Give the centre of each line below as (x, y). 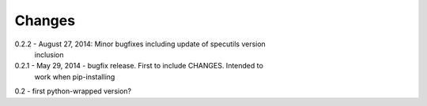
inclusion (49, 54)
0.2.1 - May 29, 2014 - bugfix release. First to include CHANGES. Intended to (139, 66)
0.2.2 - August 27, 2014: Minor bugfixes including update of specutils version (140, 44)
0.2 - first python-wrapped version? (73, 91)
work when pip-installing (75, 77)
